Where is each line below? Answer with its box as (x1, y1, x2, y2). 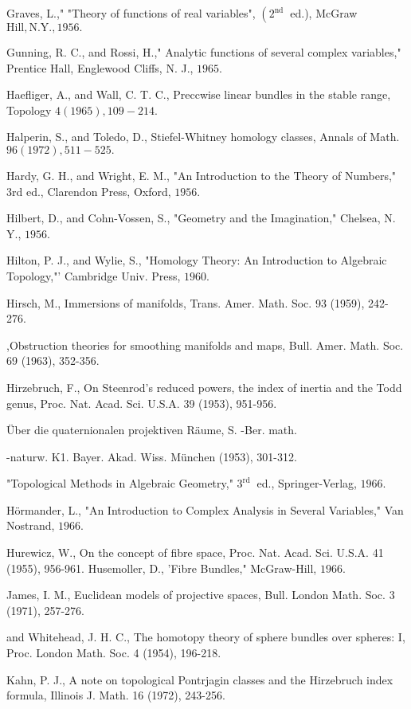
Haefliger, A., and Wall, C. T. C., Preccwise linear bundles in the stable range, (6, 86, 391, 103)
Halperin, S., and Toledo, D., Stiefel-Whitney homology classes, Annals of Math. (6, 128, 400, 145)
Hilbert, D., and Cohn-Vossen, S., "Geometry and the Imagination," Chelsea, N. (6, 210, 396, 226)
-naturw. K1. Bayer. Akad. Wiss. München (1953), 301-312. (6, 448, 297, 464)
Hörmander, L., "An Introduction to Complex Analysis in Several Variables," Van (6, 501, 404, 518)
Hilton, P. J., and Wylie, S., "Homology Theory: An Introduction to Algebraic (6, 252, 387, 268)
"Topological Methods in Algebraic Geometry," (6, 475, 233, 492)
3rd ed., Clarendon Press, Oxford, (6, 182, 171, 199)
